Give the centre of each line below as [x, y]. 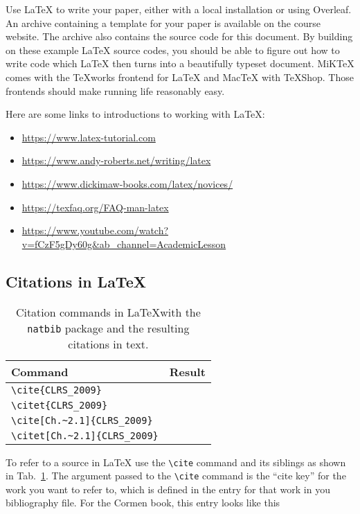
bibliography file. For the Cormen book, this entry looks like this [143, 503]
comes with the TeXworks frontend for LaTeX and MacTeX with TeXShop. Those [180, 77]
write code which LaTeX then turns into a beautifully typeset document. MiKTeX [180, 63]
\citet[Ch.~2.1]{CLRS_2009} [85, 435]
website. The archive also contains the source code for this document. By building [179, 36]
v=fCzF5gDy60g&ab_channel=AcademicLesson [124, 243]
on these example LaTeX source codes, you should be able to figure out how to [173, 50]
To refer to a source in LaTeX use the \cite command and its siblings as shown [176, 462]
